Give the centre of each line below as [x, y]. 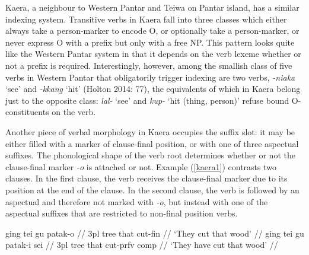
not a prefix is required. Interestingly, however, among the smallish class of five [149, 65]
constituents [27, 112]
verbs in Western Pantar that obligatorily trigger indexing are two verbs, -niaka [150, 77]
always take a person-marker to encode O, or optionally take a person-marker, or [152, 31]
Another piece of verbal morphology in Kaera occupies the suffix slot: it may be [150, 131]
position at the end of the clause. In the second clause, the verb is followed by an [152, 189]
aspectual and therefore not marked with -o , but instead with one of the [137, 201]
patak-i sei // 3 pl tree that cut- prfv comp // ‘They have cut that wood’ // [142, 245]
